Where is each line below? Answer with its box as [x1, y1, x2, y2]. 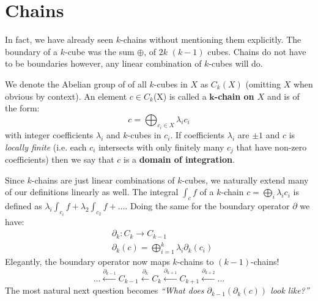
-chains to [177, 255, 214, 267]
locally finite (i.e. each [5, 140, 87, 153]
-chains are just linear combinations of [31, 173, 175, 186]
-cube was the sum [64, 45, 135, 58]
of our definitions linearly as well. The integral [5, 185, 179, 198]
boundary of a [5, 45, 58, 58]
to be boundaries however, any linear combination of [5, 57, 202, 70]
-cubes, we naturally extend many [182, 173, 309, 186]
